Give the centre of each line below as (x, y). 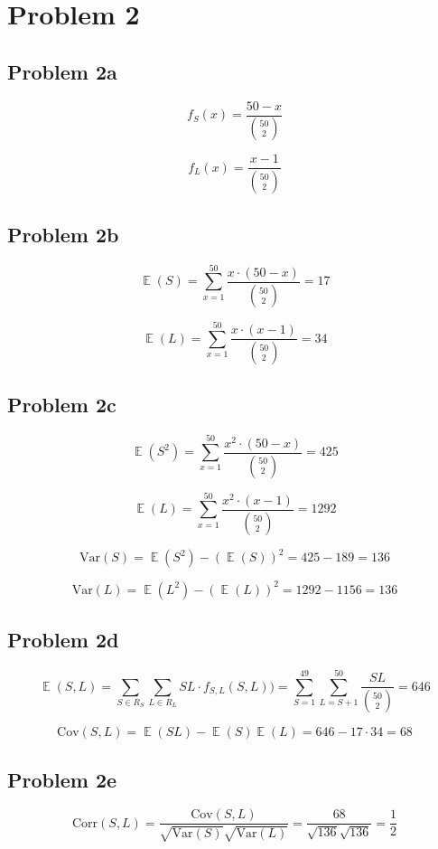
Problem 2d (63, 640)
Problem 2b (63, 234)
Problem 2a (62, 71)
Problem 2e (62, 779)
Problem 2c (62, 405)
